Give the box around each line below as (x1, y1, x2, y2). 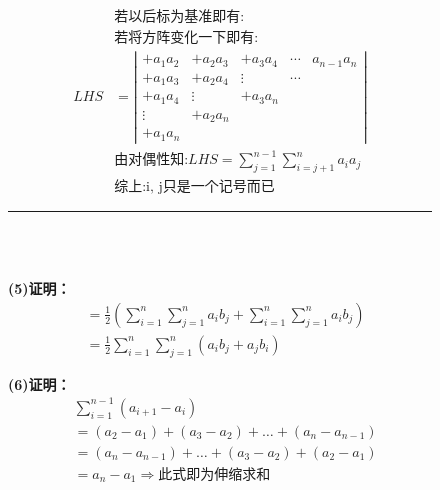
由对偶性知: (114, 153, 189, 168)
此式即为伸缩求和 (158, 467, 271, 482)
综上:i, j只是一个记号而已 (114, 180, 275, 195)
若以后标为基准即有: (114, 10, 245, 25)
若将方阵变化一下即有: (114, 31, 259, 46)
